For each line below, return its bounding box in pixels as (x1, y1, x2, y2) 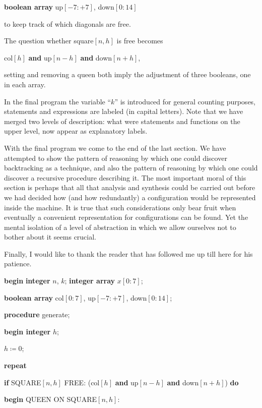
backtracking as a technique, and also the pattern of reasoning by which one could (4, 162, 258, 173)
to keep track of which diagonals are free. (4, 18, 131, 29)
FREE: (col (64, 377, 100, 387)
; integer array (64, 275, 115, 286)
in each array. (4, 79, 46, 89)
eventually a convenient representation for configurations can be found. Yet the (4, 212, 248, 222)
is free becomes (116, 35, 163, 46)
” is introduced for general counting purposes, (114, 96, 256, 106)
